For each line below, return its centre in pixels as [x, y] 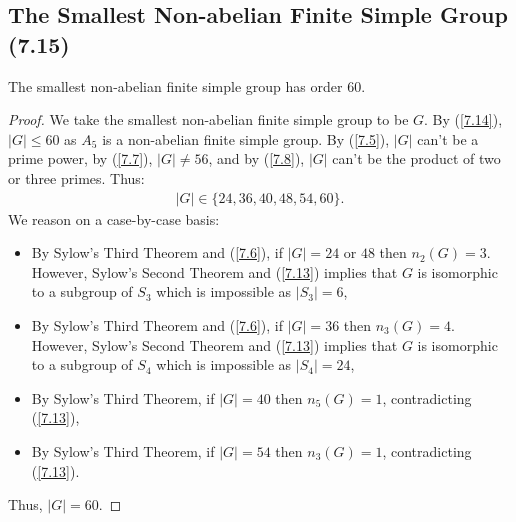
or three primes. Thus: [76, 177]
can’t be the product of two [416, 158]
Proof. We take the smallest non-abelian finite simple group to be [208, 119]
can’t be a [448, 138]
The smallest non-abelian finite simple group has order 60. [187, 85]
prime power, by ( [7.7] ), [80, 158]
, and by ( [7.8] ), [256, 158]
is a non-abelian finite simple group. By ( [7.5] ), [246, 138]
